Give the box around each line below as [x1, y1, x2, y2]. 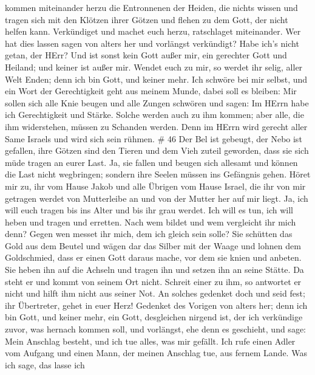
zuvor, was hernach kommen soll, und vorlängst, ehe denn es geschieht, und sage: [5, 323, 306, 335]
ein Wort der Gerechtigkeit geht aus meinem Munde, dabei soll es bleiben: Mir [5, 84, 297, 97]
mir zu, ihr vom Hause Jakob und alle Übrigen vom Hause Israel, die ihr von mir [5, 179, 306, 192]
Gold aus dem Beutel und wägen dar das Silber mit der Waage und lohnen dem [5, 239, 301, 252]
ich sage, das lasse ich [5, 358, 85, 371]
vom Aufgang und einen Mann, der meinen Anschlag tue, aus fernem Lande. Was [5, 346, 307, 359]
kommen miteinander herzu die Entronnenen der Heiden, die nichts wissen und [5, 1, 298, 13]
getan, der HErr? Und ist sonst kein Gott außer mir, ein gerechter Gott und [5, 49, 287, 61]
